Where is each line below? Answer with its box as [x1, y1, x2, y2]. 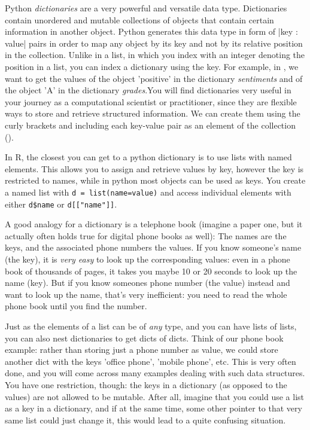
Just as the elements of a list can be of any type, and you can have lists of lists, [5, 319, 297, 332]
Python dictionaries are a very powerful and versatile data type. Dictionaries [5, 2, 287, 14]
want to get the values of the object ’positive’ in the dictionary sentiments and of [5, 72, 303, 84]
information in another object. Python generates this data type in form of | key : [5, 25, 298, 38]
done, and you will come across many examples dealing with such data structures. [5, 367, 305, 379]
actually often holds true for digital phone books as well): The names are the [5, 229, 287, 242]
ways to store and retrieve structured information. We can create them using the [5, 107, 300, 120]
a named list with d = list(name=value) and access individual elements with [5, 185, 291, 198]
